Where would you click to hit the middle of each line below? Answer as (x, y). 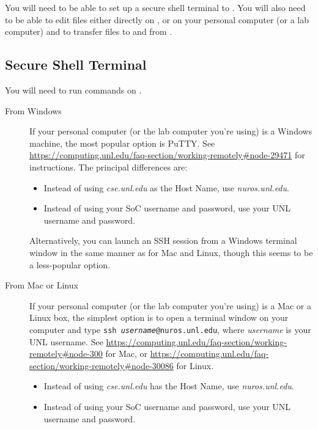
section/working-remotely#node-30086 (102, 365)
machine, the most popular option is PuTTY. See (122, 143)
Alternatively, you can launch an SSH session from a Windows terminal (163, 240)
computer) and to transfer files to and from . (89, 31)
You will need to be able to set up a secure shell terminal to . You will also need (155, 7)
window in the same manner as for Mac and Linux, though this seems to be (171, 252)
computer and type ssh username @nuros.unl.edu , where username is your (170, 329)
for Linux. (195, 365)
